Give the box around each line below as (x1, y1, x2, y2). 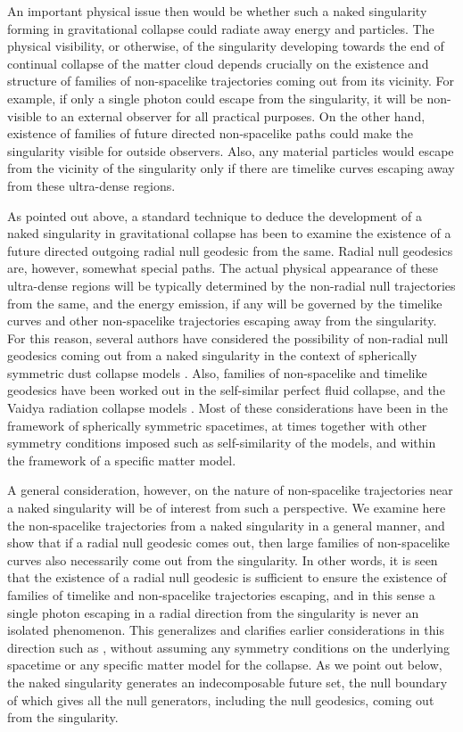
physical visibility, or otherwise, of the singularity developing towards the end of (7, 37, 444, 55)
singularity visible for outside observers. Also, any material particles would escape (7, 141, 454, 160)
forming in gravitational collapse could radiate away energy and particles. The (7, 19, 434, 37)
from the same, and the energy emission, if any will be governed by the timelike (7, 293, 442, 312)
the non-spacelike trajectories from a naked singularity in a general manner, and (7, 515, 445, 534)
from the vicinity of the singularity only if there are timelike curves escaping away (7, 159, 455, 177)
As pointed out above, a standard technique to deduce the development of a (7, 206, 422, 225)
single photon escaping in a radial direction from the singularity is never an (7, 603, 419, 621)
